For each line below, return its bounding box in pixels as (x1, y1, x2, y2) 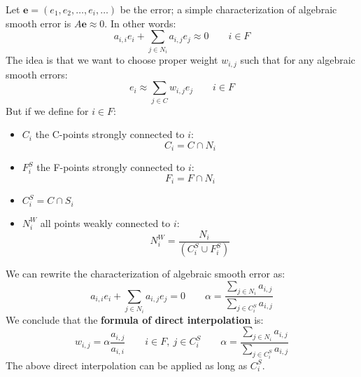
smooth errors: (6, 67, 68, 81)
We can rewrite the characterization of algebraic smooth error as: (6, 266, 285, 281)
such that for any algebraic (240, 53, 355, 67)
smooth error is (6, 15, 71, 30)
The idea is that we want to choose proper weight (6, 53, 218, 67)
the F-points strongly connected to (36, 160, 185, 174)
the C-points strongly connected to (35, 127, 185, 142)
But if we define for (6, 103, 89, 118)
